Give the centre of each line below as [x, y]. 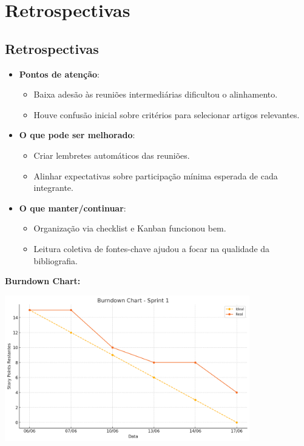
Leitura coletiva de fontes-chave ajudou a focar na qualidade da [152, 248]
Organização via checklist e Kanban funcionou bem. [130, 228]
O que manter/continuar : [73, 208]
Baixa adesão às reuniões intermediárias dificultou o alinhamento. [156, 94]
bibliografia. [56, 260]
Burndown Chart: [43, 281]
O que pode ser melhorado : [77, 135]
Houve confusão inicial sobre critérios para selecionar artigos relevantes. [167, 114]
